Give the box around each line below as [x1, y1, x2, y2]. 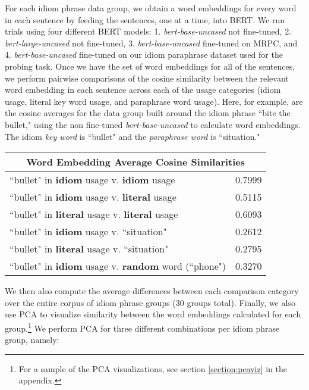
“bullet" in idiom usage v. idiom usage [10, 173, 175, 187]
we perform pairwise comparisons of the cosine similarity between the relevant [5, 71, 289, 84]
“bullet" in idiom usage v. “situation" [10, 224, 167, 239]
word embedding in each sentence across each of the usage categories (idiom [5, 83, 281, 96]
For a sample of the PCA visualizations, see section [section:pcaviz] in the [18, 362, 287, 375]
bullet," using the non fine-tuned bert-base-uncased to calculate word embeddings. [5, 118, 301, 130]
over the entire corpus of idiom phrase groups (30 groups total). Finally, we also [5, 296, 295, 308]
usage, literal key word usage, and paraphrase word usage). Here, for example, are [5, 95, 303, 107]
